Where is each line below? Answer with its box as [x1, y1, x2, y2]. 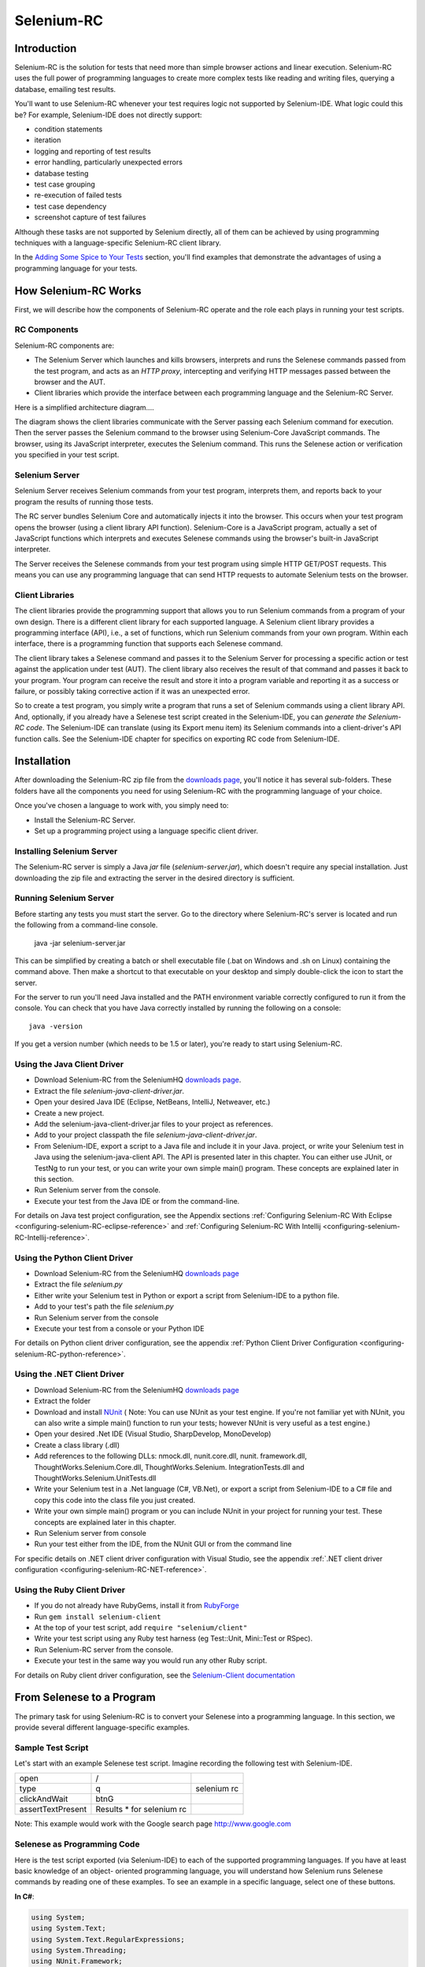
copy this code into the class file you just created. [34, 1495, 196, 1504]
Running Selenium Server [14, 893, 114, 904]
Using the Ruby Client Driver [14, 1584, 126, 1595]
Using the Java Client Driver [14, 1059, 124, 1069]
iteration [34, 135, 61, 145]
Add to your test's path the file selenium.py [34, 1302, 174, 1312]
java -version [28, 1021, 83, 1031]
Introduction [14, 42, 77, 55]
